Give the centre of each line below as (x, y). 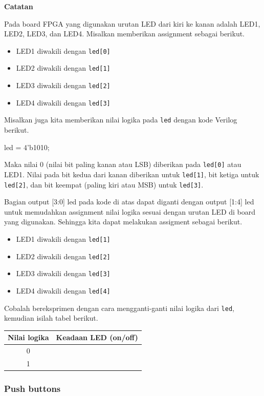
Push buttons (32, 389)
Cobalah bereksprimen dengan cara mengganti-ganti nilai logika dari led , (119, 308)
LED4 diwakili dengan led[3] (63, 102)
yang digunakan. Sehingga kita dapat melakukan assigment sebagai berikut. (123, 222)
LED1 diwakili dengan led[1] (63, 239)
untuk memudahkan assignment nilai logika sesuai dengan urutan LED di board (130, 211)
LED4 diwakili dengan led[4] (63, 290)
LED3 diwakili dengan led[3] (63, 273)
